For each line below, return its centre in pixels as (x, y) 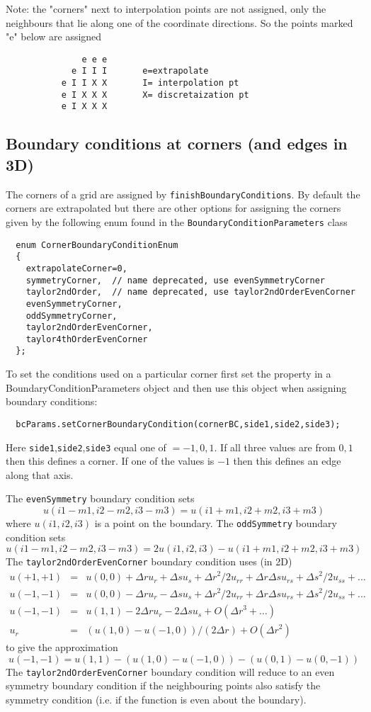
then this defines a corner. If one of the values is (110, 461)
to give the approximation (62, 647)
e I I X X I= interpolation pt (150, 83)
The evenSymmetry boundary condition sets (100, 498)
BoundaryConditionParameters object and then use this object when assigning (176, 387)
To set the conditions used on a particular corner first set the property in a (169, 374)
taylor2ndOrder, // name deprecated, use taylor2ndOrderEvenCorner (190, 292)
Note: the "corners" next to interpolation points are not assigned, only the (166, 9)
